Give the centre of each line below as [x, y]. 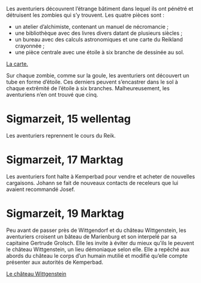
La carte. [17, 64]
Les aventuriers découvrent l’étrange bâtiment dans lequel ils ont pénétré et [100, 9]
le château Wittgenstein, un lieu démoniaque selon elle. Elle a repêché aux [98, 249]
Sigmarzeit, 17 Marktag [65, 160]
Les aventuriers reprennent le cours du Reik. [61, 135]
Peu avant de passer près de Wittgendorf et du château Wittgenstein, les [96, 230]
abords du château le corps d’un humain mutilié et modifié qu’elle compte [97, 255]
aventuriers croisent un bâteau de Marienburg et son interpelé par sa [91, 236]
